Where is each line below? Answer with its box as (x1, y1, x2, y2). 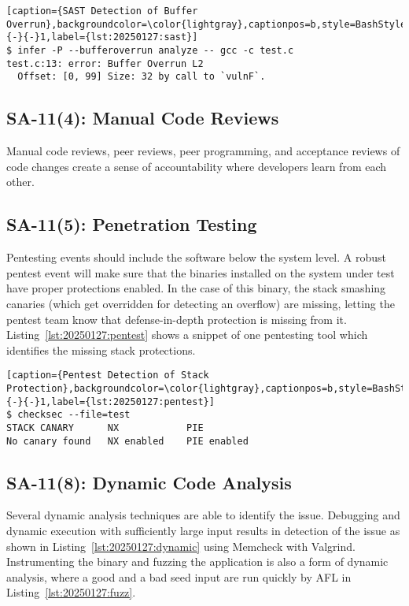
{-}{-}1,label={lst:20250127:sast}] (6, 32, 198, 43)
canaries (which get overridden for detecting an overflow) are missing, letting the (6, 295, 395, 311)
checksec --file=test (17, 409, 131, 421)
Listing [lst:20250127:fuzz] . (6, 584, 136, 600)
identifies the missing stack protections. (6, 341, 196, 358)
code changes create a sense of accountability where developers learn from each (6, 158, 387, 174)
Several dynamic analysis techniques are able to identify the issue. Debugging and (6, 507, 400, 523)
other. (6, 173, 35, 190)
